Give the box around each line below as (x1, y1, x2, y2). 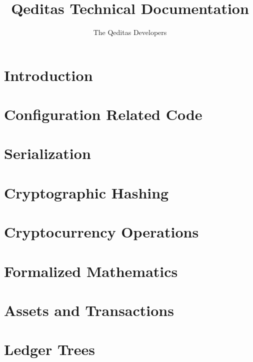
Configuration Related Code (4, 104, 202, 124)
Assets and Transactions (4, 299, 174, 320)
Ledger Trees (4, 339, 95, 359)
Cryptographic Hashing (4, 182, 169, 202)
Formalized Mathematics (4, 260, 178, 281)
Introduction (4, 64, 93, 85)
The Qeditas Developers (93, 27, 167, 37)
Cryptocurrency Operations (4, 221, 199, 242)
